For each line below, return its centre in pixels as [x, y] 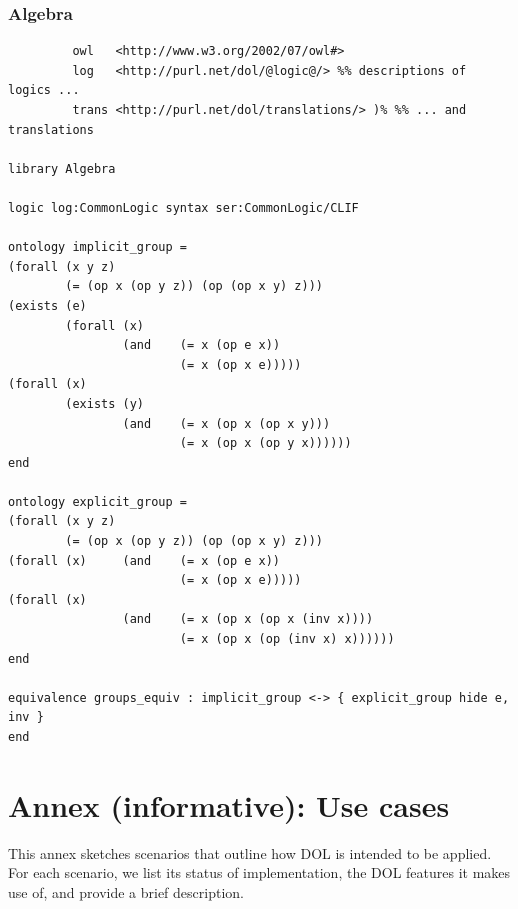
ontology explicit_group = [97, 501]
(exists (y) [105, 403]
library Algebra [62, 168]
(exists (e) [47, 305]
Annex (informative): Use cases [229, 804]
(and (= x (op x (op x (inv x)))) [248, 619]
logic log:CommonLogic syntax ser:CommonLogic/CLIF [183, 207]
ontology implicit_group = [97, 247]
